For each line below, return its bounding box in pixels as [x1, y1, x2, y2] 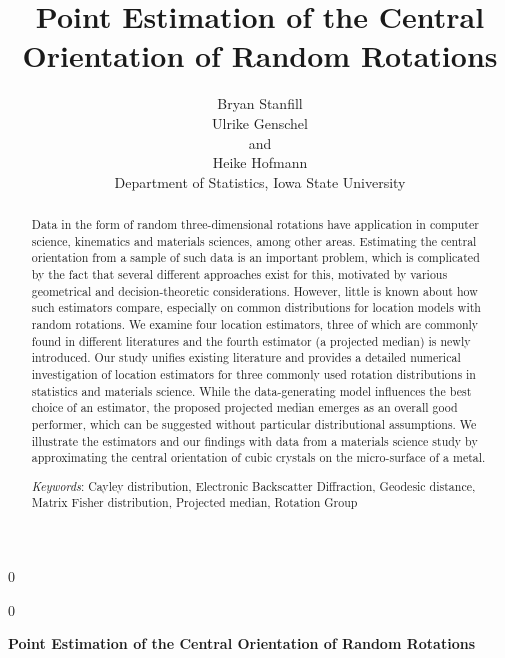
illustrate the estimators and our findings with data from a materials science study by [31, 432, 478, 449]
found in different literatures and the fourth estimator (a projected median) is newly [31, 332, 471, 349]
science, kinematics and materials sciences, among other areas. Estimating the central [31, 232, 477, 249]
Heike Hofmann [212, 152, 308, 173]
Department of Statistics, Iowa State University [114, 171, 406, 192]
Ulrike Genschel [212, 112, 308, 133]
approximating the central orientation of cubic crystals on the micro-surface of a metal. [31, 449, 486, 466]
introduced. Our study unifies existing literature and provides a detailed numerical [31, 349, 461, 366]
